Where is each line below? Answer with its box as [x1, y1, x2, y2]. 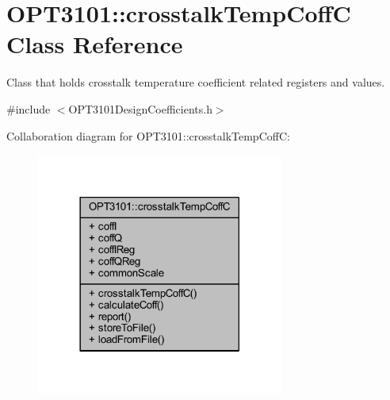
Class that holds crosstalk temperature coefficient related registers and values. [6, 74, 385, 90]
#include [6, 100, 51, 117]
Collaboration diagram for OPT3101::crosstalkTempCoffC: [6, 127, 290, 144]
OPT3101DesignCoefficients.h [68, 100, 212, 117]
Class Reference [6, 28, 183, 60]
